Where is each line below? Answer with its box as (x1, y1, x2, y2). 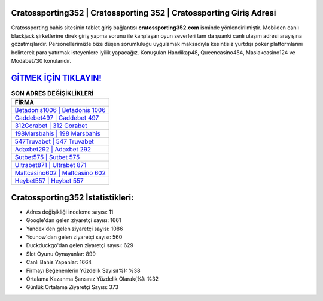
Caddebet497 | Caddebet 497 (14, 114, 99, 122)
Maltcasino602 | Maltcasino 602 (14, 169, 106, 177)
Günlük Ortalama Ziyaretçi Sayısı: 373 (26, 284, 119, 291)
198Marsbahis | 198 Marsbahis (14, 129, 101, 138)
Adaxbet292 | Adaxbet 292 (14, 145, 92, 154)
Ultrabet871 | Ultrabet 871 (14, 161, 87, 169)
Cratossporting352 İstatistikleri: (11, 192, 134, 203)
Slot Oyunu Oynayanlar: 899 (26, 250, 96, 257)
